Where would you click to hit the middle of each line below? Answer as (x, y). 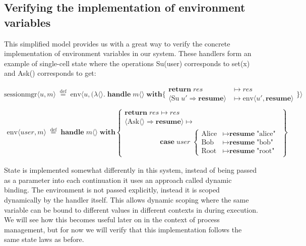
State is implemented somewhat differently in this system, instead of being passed (131, 170)
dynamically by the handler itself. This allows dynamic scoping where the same (127, 200)
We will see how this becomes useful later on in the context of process (112, 219)
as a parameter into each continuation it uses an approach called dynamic (118, 180)
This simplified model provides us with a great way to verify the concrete (117, 43)
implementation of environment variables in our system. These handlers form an (128, 53)
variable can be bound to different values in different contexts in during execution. (131, 209)
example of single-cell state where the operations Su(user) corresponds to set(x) (127, 63)
